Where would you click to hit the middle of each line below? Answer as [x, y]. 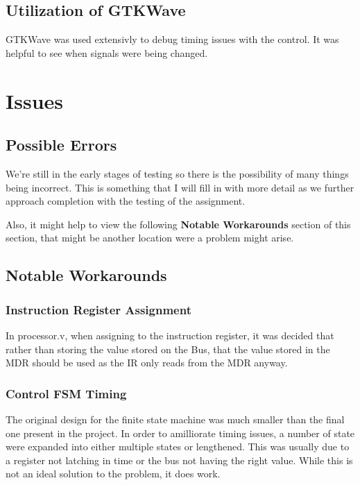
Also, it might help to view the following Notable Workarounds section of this [178, 224]
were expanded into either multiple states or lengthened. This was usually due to [178, 446]
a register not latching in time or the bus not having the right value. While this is [179, 460]
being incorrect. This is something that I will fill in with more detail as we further [180, 187]
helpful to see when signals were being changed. [107, 52]
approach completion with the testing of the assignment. [126, 201]
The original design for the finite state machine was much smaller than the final [175, 419]
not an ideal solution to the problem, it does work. [113, 474]
